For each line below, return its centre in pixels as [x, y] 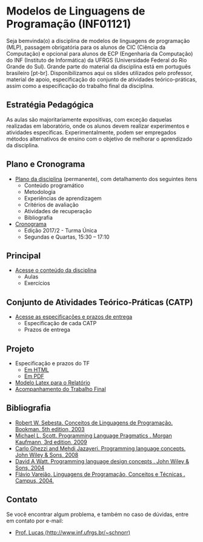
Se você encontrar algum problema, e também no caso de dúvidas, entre [98, 514]
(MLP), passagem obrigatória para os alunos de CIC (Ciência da [86, 47]
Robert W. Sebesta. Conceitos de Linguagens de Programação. [94, 423]
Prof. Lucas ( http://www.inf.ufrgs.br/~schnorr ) [73, 532]
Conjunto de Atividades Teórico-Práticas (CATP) [100, 302]
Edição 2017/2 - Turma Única [61, 230]
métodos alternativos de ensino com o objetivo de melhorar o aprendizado [99, 139]
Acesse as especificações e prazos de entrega [74, 317]
